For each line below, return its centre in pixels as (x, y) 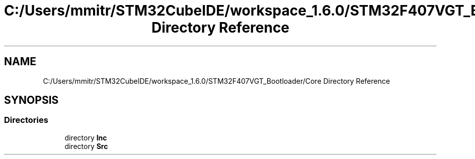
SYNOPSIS (31, 100)
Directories (26, 120)
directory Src (86, 146)
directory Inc (86, 137)
